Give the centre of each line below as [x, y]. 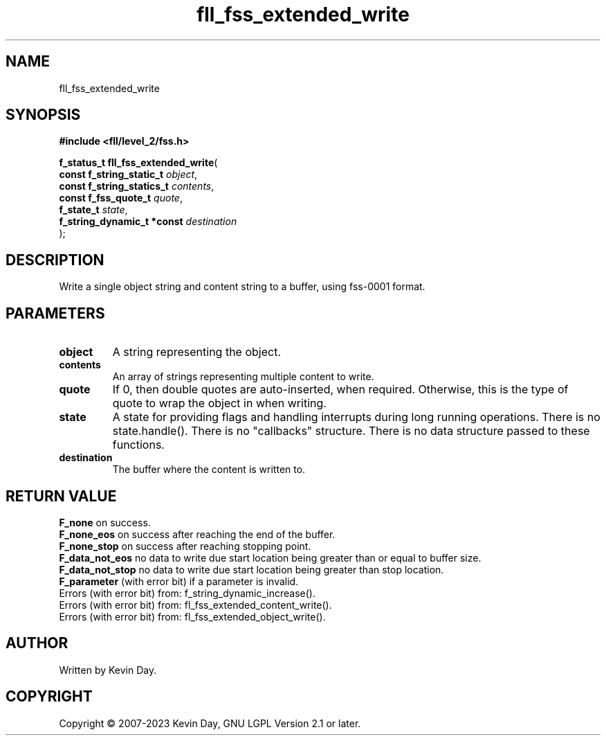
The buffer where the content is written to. [209, 470]
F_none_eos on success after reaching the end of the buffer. [197, 534]
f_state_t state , [93, 210]
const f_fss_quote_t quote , [121, 198]
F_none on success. [105, 522]
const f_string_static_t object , [128, 175]
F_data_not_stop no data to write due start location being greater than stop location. [251, 569]
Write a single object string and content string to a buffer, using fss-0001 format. [242, 287]
